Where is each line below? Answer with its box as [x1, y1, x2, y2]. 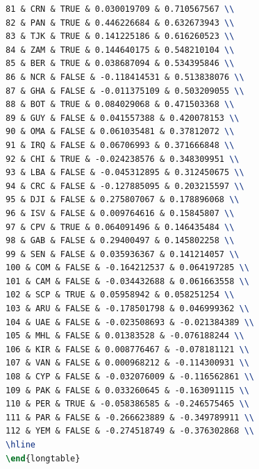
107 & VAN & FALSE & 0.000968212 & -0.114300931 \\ [6, 358, 249, 368]
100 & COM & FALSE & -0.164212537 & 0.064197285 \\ [6, 263, 249, 273]
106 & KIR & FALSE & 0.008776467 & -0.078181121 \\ [6, 344, 249, 354]
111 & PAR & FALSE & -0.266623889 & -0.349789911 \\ [6, 412, 254, 422]
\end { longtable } [6, 453, 81, 463]
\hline [6, 440, 35, 450]
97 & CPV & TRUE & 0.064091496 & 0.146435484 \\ [6, 222, 235, 232]
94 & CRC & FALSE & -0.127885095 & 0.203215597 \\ [6, 181, 244, 191]
